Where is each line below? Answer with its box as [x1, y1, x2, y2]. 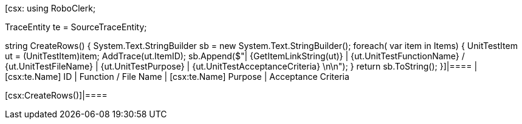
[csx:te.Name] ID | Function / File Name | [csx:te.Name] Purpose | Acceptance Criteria [5, 71, 349, 82]
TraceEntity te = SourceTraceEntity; [5, 22, 147, 32]
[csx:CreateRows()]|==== [5, 90, 108, 100]
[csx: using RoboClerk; [5, 3, 96, 13]
